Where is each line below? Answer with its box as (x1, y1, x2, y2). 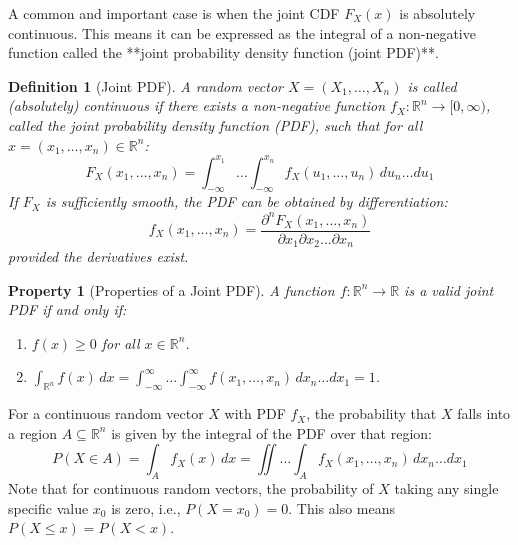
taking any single (394, 478, 499, 499)
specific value (8, 497, 89, 518)
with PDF (224, 403, 286, 424)
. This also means (288, 497, 396, 518)
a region (8, 422, 58, 443)
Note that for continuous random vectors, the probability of (8, 478, 374, 499)
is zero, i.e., (111, 497, 181, 518)
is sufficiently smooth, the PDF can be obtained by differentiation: (45, 191, 448, 212)
